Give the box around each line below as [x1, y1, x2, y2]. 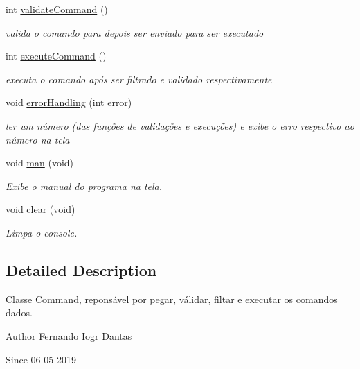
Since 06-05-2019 [6, 352, 76, 366]
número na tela [6, 132, 70, 146]
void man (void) [6, 155, 74, 170]
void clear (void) [6, 202, 75, 216]
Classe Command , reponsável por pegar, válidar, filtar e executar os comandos [6, 291, 338, 306]
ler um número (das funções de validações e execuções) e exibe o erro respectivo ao [6, 118, 354, 132]
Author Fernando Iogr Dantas [6, 328, 132, 343]
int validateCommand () [6, 2, 108, 16]
